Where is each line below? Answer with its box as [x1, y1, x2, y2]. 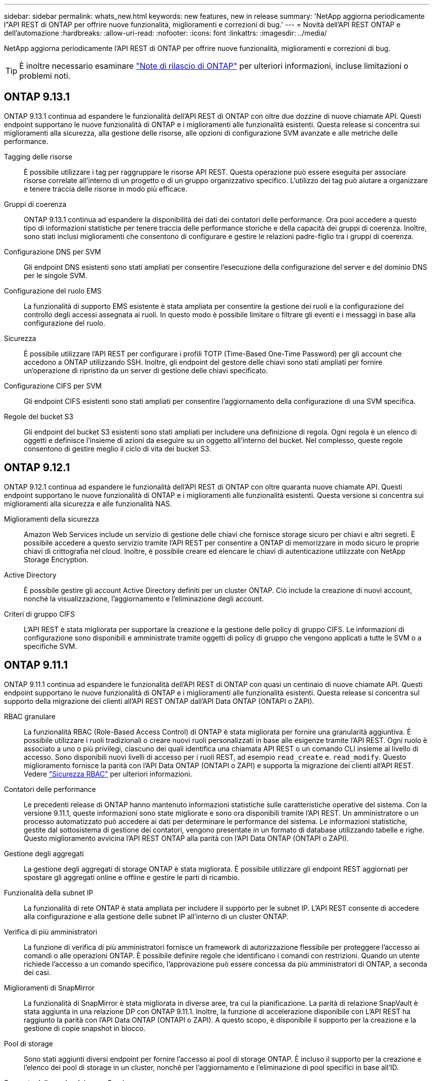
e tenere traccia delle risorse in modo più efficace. [24, 184, 188, 193]
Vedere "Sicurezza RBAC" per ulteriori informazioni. [24, 769, 192, 778]
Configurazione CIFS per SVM [4, 381, 102, 390]
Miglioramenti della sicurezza [4, 514, 99, 523]
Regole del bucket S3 [4, 412, 74, 421]
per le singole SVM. [24, 271, 87, 280]
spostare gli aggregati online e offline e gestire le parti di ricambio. [24, 873, 240, 882]
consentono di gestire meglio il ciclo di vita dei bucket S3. [24, 444, 211, 453]
